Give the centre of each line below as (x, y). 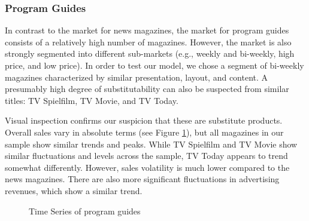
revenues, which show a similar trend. (74, 190)
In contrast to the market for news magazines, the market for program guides (147, 30)
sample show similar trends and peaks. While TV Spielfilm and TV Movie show (151, 144)
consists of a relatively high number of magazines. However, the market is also (148, 42)
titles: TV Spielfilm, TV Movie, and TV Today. (92, 100)
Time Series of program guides (85, 211)
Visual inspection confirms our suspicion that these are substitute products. (144, 120)
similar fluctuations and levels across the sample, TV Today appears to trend (146, 156)
